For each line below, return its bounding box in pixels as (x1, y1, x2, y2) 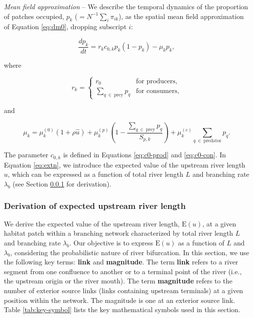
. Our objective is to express (69, 238, 153, 248)
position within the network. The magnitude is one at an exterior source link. (4, 295, 235, 305)
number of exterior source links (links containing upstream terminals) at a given (4, 285, 243, 296)
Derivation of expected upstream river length (4, 199, 186, 211)
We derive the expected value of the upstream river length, (4, 218, 180, 228)
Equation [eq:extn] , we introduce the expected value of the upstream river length (4, 159, 246, 169)
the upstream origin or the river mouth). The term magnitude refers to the (4, 276, 233, 286)
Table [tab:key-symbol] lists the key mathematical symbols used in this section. (4, 304, 240, 315)
